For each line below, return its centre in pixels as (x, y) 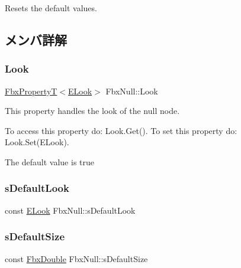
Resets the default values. (51, 8)
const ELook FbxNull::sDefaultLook (70, 210)
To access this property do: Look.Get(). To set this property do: (121, 130)
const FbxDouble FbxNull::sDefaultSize (76, 258)
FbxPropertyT (31, 91)
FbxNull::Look (132, 91)
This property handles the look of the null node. (92, 111)
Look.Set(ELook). (37, 142)
